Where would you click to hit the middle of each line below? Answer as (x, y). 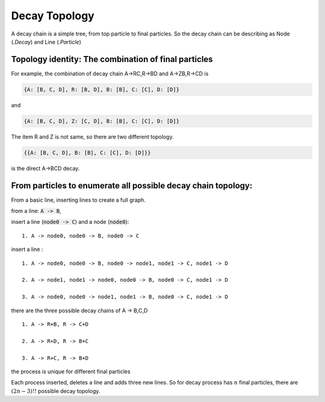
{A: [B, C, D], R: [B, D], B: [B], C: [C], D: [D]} (102, 89)
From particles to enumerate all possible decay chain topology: (132, 186)
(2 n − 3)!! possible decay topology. (56, 391)
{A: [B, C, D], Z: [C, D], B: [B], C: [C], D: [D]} (102, 121)
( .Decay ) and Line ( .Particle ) (46, 42)
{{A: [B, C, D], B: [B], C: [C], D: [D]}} (87, 153)
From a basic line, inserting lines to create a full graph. (78, 200)
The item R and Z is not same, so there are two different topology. (92, 137)
